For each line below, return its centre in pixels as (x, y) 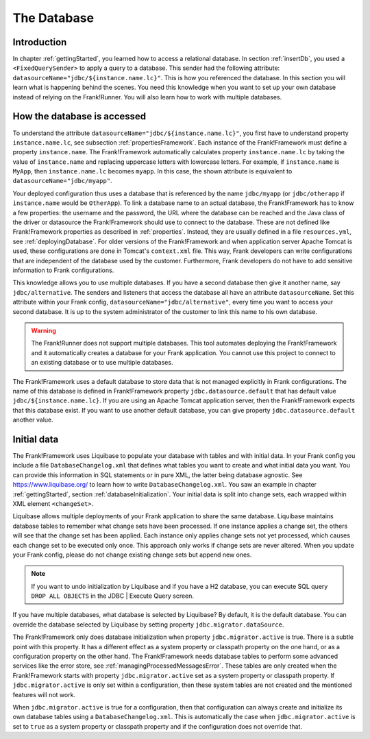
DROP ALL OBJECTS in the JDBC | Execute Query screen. (113, 596)
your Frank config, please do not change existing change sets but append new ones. (132, 555)
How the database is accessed (79, 117)
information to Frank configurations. (63, 270)
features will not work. (44, 694)
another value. (33, 420)
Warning (44, 330)
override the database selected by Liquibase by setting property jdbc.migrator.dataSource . (148, 625)
